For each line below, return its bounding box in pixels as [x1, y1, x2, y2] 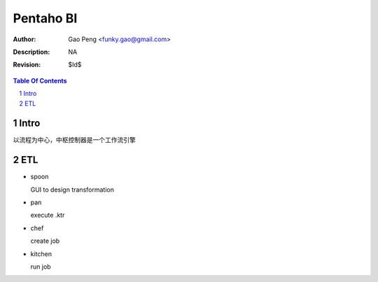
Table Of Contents [13, 76, 67, 85]
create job [30, 237, 60, 245]
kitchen [30, 249, 52, 258]
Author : [13, 35, 36, 43]
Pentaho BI [13, 10, 78, 26]
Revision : [13, 60, 41, 69]
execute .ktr [30, 211, 65, 220]
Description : [13, 48, 50, 56]
